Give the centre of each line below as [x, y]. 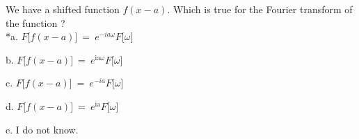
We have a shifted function [63, 9]
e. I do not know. [42, 129]
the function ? [35, 22]
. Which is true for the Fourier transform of [260, 9]
